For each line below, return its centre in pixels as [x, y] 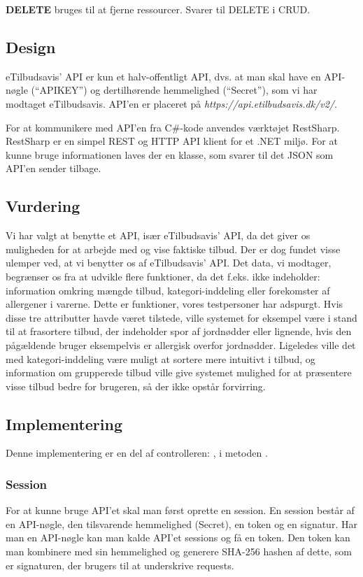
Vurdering [43, 206]
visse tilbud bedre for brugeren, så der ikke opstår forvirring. [136, 386]
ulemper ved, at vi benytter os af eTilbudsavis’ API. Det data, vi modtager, [169, 263]
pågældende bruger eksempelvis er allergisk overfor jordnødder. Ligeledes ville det [181, 344]
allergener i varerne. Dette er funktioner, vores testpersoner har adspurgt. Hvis [175, 304]
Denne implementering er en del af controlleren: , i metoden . [137, 453]
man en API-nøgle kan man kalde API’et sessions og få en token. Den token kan [178, 537]
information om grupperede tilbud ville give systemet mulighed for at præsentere [179, 372]
